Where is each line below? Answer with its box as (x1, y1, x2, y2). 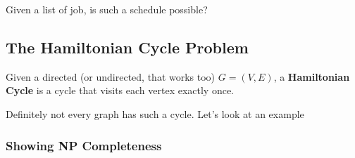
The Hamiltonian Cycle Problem (6, 36, 249, 58)
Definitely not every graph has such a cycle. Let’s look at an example (6, 106, 304, 121)
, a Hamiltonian (273, 69, 350, 84)
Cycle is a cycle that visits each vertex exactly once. (6, 83, 235, 98)
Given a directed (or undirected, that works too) (6, 69, 216, 84)
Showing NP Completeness (6, 136, 162, 154)
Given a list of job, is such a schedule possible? (6, 2, 208, 16)
